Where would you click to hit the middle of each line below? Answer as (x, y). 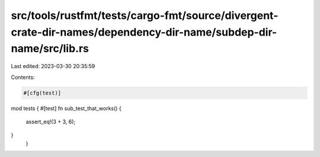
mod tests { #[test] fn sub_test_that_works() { (66, 108)
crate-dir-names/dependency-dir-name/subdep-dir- (144, 32)
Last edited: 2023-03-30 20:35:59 (53, 66)
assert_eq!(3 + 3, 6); (51, 121)
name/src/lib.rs (50, 49)
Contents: (23, 77)
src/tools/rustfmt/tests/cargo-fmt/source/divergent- (145, 15)
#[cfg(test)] (42, 93)
